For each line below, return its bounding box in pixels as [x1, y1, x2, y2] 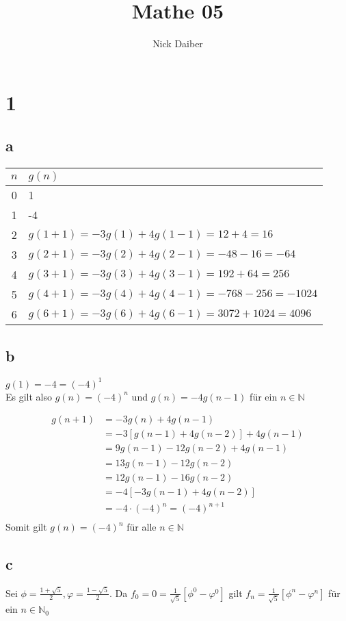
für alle [127, 520, 157, 534]
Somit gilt [5, 520, 47, 534]
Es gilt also [5, 389, 53, 403]
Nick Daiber [152, 36, 203, 51]
